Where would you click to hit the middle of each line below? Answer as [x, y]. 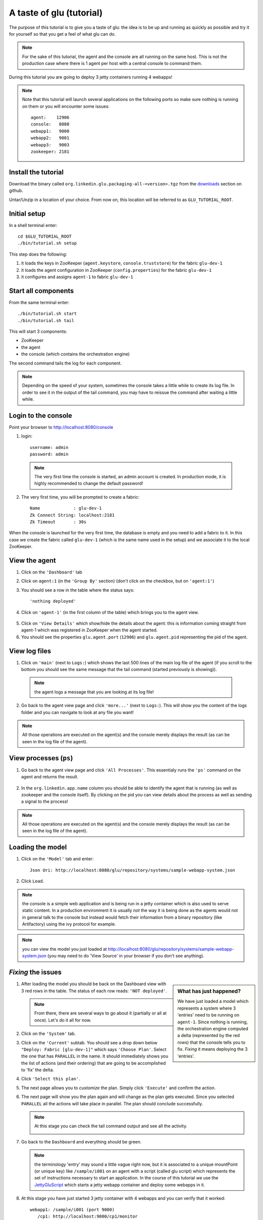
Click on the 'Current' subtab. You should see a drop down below [89, 1042]
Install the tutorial [36, 172]
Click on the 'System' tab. [48, 1034]
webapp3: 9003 [50, 145]
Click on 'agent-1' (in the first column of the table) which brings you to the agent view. [110, 612]
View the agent [32, 560]
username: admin [49, 447]
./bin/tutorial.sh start [47, 314]
